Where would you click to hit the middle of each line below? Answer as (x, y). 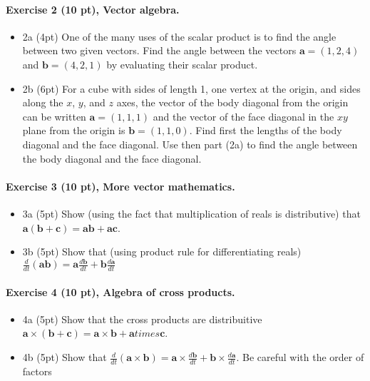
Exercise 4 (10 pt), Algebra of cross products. (120, 291)
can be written (54, 116)
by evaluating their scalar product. (182, 64)
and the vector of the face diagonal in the (243, 116)
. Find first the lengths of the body (266, 130)
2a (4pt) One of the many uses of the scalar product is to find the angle (179, 36)
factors (37, 371)
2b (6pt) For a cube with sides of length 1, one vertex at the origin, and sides (191, 88)
